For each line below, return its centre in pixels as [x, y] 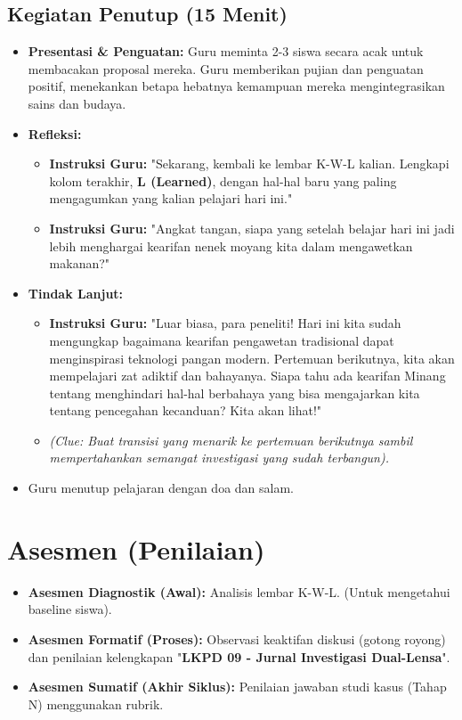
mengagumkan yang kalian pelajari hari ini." [171, 198]
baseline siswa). [70, 609]
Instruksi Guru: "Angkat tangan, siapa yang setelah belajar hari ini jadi [252, 228]
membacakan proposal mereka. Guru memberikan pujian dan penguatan [226, 68]
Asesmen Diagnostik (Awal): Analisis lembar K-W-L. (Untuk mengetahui [239, 591]
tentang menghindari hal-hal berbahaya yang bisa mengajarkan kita [235, 393]
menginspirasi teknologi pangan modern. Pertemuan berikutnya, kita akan [252, 358]
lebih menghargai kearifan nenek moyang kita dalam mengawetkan [231, 245]
